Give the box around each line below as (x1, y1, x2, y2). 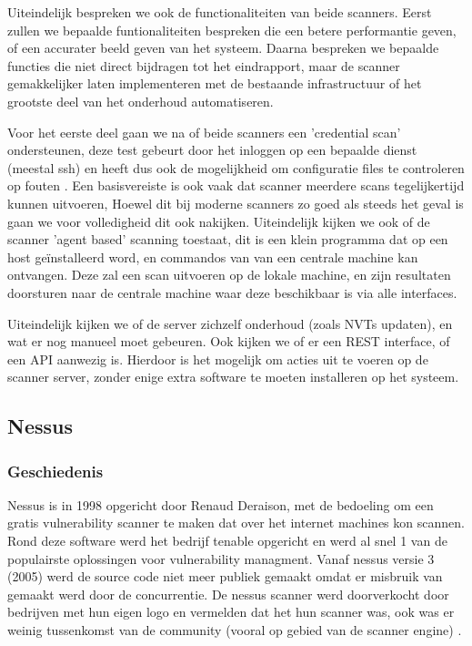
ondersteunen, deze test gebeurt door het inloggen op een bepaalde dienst (7, 140, 417, 159)
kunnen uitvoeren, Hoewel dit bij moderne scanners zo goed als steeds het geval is (7, 193, 464, 212)
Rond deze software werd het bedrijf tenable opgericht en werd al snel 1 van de (7, 531, 447, 550)
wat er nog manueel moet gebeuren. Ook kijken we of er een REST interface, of (7, 332, 450, 351)
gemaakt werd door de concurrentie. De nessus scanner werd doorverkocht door (7, 584, 449, 603)
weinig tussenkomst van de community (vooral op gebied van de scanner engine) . (7, 620, 462, 640)
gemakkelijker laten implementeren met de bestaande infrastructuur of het (7, 74, 422, 93)
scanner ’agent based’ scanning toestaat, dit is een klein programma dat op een (7, 230, 448, 249)
